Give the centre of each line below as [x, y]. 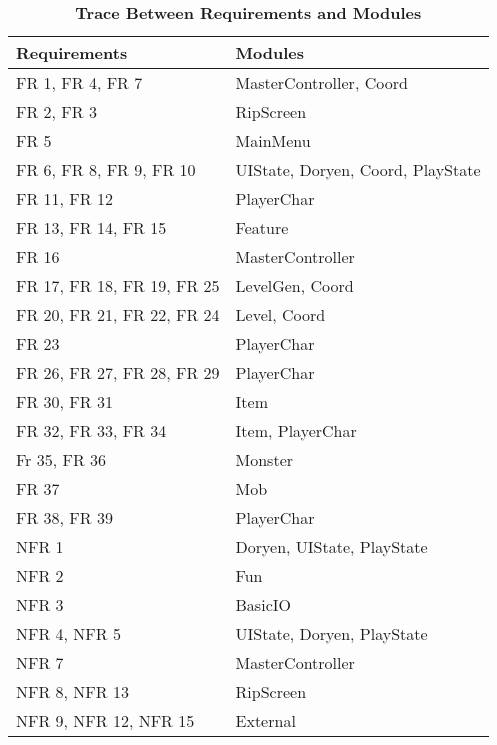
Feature [262, 227]
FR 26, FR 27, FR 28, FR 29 [118, 372]
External [265, 720]
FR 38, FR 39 [64, 517]
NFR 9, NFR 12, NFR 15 [105, 720]
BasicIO [263, 604]
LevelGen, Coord [294, 285]
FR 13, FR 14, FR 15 [91, 227]
